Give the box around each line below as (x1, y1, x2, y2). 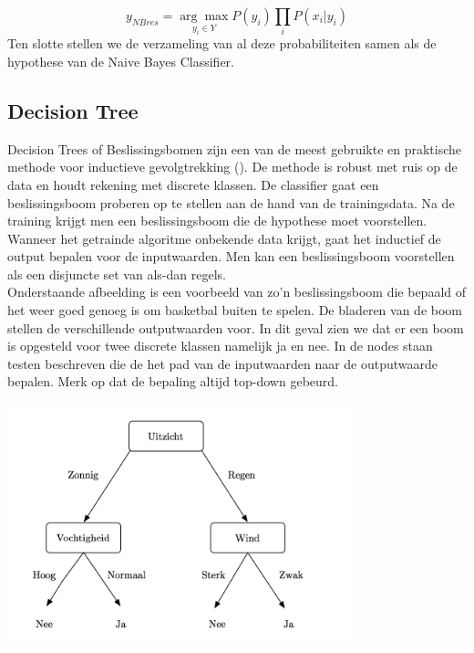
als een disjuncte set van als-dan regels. (7, 264, 226, 283)
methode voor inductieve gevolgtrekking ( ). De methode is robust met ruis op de (7, 157, 458, 176)
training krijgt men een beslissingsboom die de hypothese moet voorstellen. (7, 211, 428, 230)
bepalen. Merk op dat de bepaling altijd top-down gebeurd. (7, 372, 338, 391)
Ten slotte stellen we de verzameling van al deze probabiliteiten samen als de (7, 34, 437, 53)
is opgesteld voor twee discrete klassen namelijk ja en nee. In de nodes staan (7, 336, 433, 355)
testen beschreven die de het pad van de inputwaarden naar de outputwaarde (7, 353, 438, 373)
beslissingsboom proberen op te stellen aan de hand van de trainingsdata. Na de (7, 193, 455, 212)
